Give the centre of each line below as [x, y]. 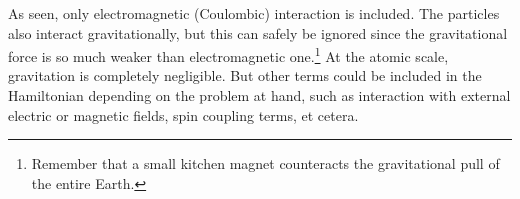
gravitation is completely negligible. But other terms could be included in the [245, 75]
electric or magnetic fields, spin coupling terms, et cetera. [183, 114]
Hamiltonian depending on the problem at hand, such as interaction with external [259, 95]
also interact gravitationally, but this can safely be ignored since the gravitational [258, 32]
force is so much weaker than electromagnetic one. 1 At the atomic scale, [228, 54]
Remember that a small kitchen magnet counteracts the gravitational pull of [265, 163]
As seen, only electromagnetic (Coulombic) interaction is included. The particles [254, 13]
